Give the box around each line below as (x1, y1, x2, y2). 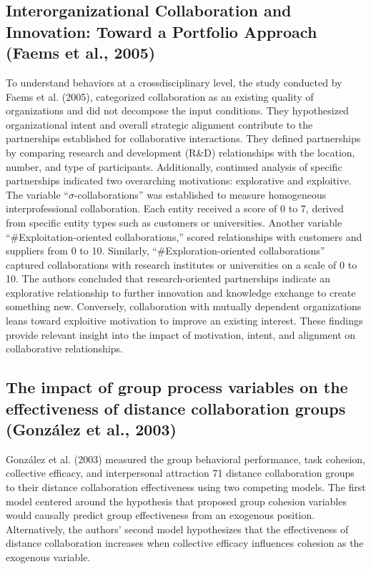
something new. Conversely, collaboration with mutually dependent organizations (6, 299, 362, 314)
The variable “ (6, 187, 69, 202)
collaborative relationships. (6, 341, 123, 356)
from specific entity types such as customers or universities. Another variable (6, 214, 342, 229)
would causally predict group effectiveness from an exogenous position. (6, 508, 315, 523)
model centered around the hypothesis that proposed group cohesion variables (6, 493, 347, 508)
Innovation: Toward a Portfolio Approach (6, 20, 317, 42)
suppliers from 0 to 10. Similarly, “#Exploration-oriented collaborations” (6, 243, 325, 258)
